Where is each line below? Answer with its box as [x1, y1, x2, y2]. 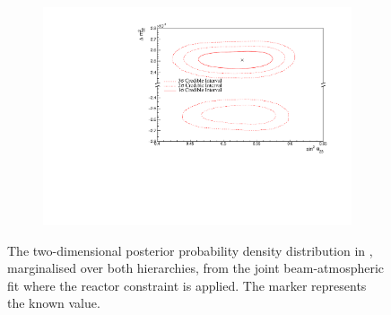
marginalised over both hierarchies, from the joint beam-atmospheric [7, 258, 385, 277]
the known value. [7, 293, 100, 312]
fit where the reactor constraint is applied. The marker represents [7, 276, 367, 294]
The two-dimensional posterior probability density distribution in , [7, 241, 373, 259]
